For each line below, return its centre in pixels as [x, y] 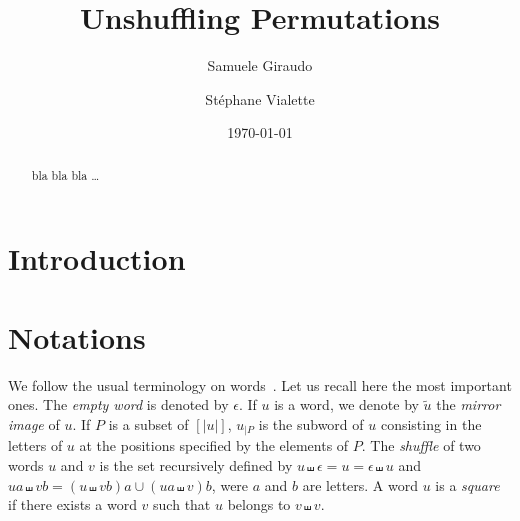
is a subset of [148, 423]
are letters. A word [360, 484]
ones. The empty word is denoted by [118, 404]
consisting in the [431, 423]
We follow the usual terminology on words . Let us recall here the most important [260, 384]
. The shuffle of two [421, 445]
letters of [35, 445]
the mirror [468, 404]
